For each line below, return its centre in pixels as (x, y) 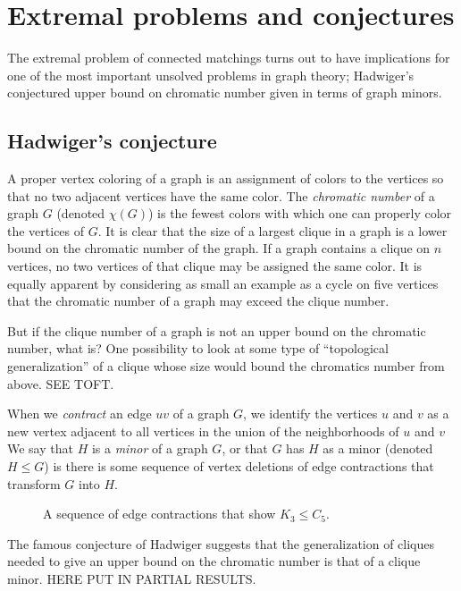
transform (34, 483)
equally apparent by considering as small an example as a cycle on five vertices (223, 283)
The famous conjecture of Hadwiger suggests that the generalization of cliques (221, 543)
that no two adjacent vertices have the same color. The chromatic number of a (221, 195)
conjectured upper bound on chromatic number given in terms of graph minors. (225, 93)
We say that (40, 448)
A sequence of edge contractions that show (159, 514)
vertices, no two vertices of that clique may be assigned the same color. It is (215, 266)
